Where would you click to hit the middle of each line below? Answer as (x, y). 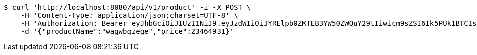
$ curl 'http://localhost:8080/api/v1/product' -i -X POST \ (127, 7)
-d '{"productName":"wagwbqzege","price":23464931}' (127, 31)
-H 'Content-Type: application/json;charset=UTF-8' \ (129, 15)
